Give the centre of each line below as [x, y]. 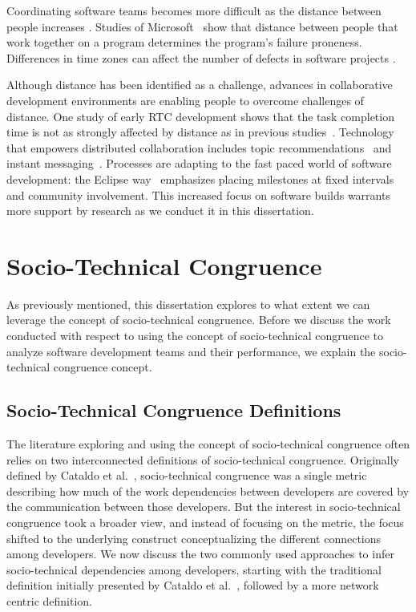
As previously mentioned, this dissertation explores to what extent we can [188, 304]
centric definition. [50, 600]
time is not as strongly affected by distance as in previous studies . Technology [200, 132]
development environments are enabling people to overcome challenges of [185, 100]
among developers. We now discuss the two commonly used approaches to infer [200, 554]
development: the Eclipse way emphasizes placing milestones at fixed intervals [200, 178]
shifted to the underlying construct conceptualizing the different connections [194, 538]
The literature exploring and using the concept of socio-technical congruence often [208, 444]
